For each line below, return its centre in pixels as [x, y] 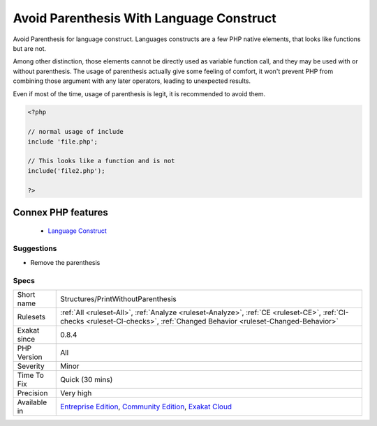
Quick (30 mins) [87, 379]
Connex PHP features [60, 213]
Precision [32, 393]
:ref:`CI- [336, 312]
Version [30, 357]
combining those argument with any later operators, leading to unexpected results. [132, 81]
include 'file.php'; [62, 142]
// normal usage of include [75, 132]
